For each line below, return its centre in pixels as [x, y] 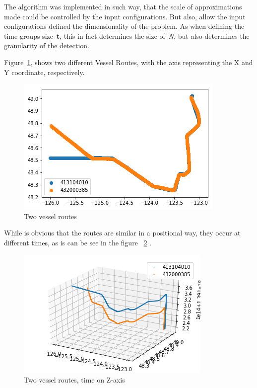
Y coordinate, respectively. [44, 72]
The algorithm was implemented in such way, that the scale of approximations [123, 6]
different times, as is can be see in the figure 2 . [78, 242]
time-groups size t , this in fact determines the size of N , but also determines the [127, 36]
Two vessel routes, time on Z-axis [74, 380]
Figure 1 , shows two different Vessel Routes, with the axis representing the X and [128, 62]
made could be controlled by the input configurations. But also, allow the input [125, 16]
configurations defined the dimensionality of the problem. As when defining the [124, 26]
